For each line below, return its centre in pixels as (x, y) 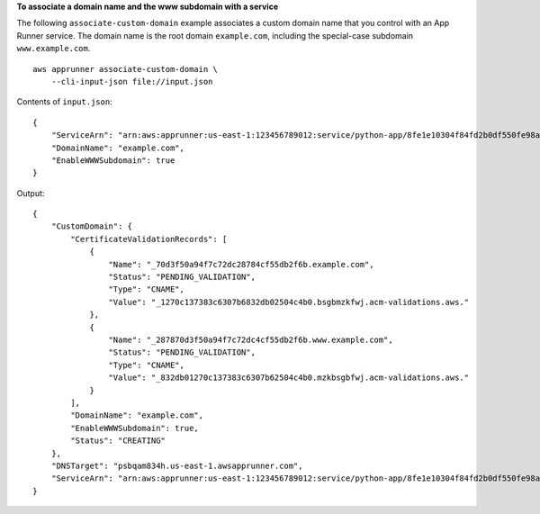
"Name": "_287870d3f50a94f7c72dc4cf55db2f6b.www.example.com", (251, 339)
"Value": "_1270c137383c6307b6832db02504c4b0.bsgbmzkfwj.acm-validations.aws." (289, 302)
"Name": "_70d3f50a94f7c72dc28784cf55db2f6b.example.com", (241, 264)
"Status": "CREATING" (118, 441)
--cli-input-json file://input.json (132, 81)
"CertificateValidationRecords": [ (149, 239)
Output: (31, 193)
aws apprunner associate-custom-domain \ (125, 69)
